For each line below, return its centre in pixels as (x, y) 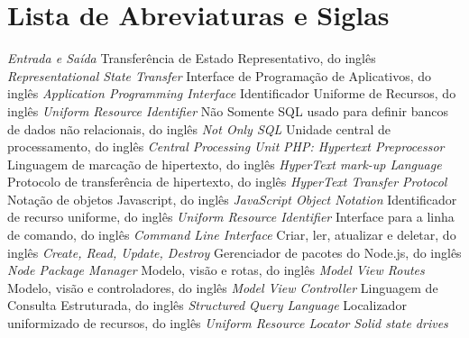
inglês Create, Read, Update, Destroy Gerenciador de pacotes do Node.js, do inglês (234, 252)
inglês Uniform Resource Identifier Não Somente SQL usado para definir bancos (228, 110)
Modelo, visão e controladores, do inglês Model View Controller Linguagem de (223, 287)
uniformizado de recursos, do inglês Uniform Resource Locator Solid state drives (228, 323)
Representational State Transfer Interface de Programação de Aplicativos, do (220, 75)
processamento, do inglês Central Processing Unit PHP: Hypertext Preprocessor (226, 146)
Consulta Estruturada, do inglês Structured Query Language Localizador (207, 305)
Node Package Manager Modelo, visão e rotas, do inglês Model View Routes (216, 270)
